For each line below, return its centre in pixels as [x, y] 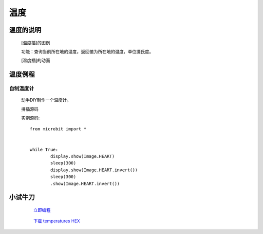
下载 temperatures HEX [57, 221]
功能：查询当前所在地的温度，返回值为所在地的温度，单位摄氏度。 [87, 52]
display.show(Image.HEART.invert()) [94, 170]
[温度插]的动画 [36, 60]
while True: [44, 149]
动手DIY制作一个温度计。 [46, 100]
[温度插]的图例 [36, 43]
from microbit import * [58, 129]
